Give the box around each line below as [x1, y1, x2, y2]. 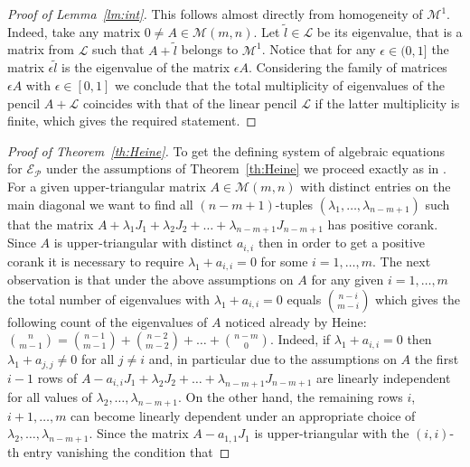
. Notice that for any [261, 40, 376, 59]
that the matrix [7, 214, 94, 233]
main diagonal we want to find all [7, 194, 193, 213]
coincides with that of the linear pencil [82, 93, 297, 112]
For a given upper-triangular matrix [7, 177, 206, 195]
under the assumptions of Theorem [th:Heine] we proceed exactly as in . [45, 159, 446, 178]
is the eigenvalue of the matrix [61, 58, 230, 77]
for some [260, 251, 308, 270]
